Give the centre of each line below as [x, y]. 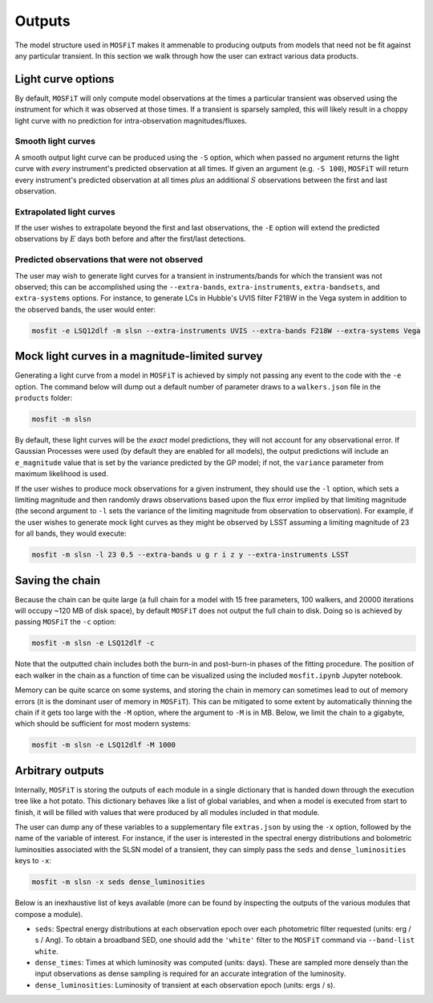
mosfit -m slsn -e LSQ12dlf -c [93, 643]
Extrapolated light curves [65, 211]
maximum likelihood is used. [61, 474]
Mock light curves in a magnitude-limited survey [139, 356]
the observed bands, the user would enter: [85, 309]
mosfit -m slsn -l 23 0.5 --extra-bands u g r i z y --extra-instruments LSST [190, 555]
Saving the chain [57, 580]
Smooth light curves [55, 141]
